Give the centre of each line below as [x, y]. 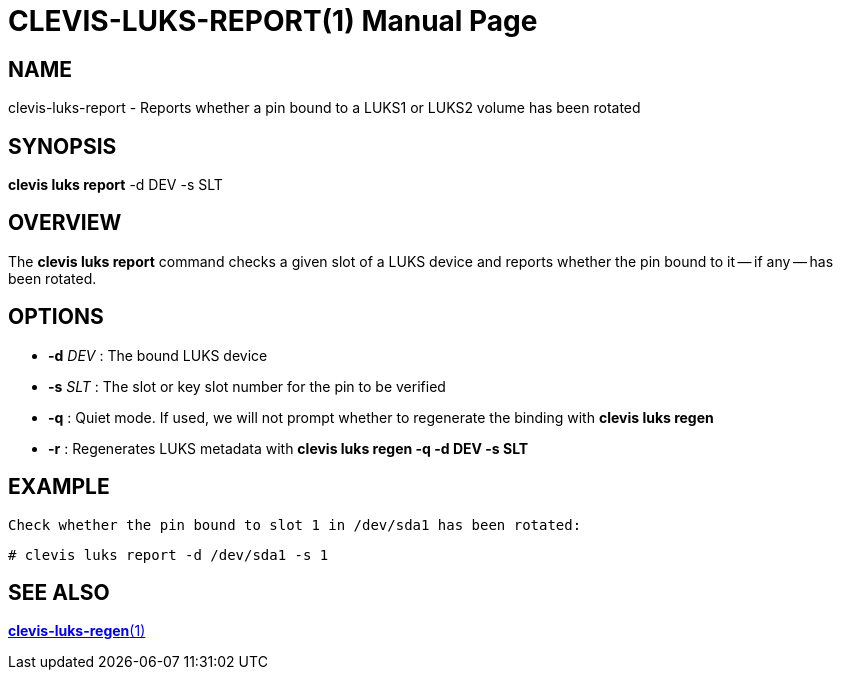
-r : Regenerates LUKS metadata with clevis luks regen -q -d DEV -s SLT [288, 448]
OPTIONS [56, 317]
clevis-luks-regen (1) [77, 631]
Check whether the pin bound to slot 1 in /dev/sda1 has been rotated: [295, 524]
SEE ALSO [59, 592]
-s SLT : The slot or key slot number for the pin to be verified [247, 386]
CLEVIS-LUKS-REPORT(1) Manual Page [273, 21]
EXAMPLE [59, 487]
